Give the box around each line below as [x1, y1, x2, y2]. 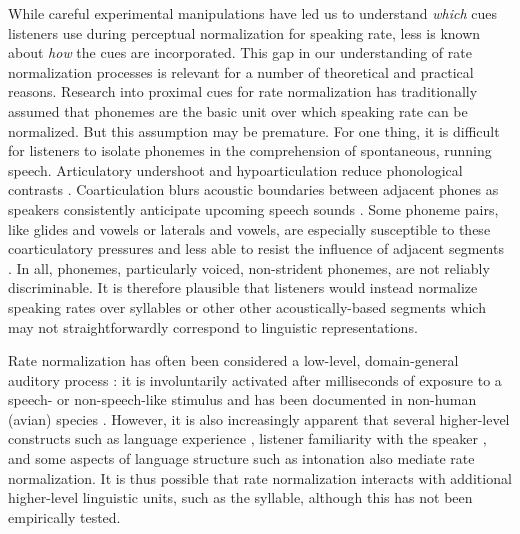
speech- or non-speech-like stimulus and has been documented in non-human [8, 389, 477, 410]
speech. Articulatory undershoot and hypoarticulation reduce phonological [8, 159, 463, 180]
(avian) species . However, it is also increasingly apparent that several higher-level [8, 408, 510, 429]
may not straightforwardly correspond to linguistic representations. [8, 316, 418, 337]
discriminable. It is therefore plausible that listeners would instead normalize [8, 277, 478, 298]
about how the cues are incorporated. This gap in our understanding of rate [8, 42, 472, 63]
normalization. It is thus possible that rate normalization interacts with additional [8, 467, 512, 488]
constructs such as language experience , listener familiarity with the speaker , [8, 428, 487, 449]
